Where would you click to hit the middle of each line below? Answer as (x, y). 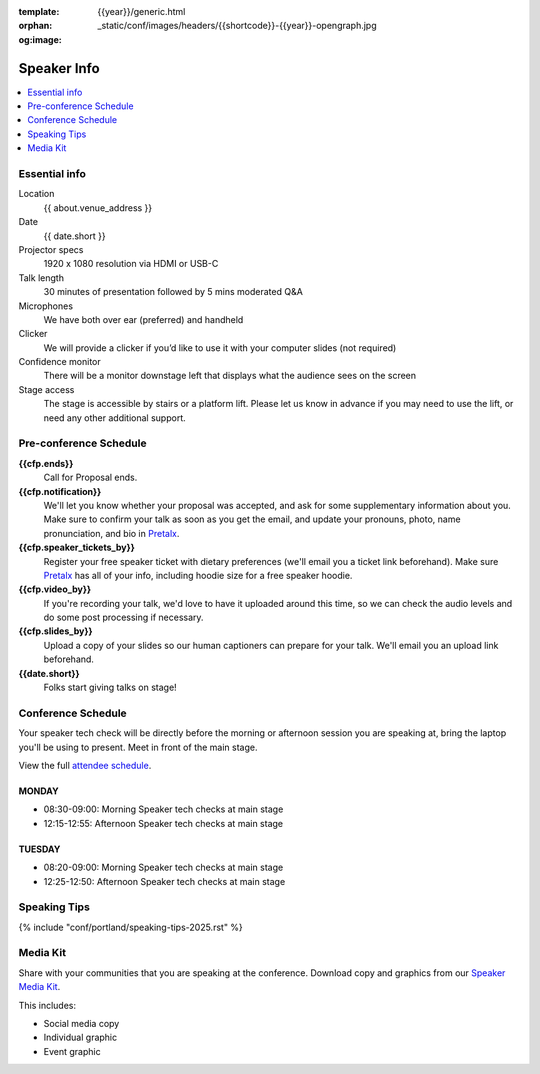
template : (39, 11)
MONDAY (38, 791)
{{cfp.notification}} (60, 491)
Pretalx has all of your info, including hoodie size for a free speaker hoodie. (198, 575)
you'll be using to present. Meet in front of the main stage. (138, 747)
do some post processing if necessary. (123, 617)
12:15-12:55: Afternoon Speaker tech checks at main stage (163, 823)
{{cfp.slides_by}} (56, 631)
